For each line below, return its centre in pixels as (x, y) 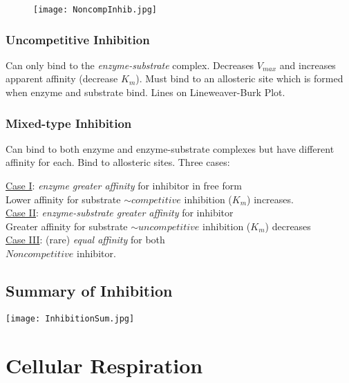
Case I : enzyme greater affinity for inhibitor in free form (124, 186)
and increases (308, 65)
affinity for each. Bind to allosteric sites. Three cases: (118, 162)
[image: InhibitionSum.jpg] (70, 318)
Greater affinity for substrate (67, 226)
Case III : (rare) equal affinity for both (85, 240)
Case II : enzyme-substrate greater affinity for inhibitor (120, 213)
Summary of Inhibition (89, 291)
